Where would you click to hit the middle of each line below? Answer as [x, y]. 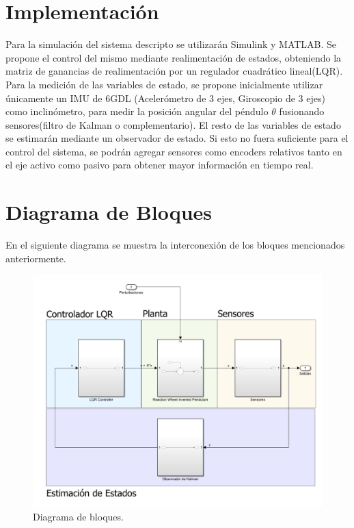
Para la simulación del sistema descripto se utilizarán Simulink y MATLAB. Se [171, 44]
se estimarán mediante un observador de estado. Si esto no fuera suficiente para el [177, 138]
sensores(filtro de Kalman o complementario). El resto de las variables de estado [173, 124]
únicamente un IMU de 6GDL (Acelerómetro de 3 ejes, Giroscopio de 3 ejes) [165, 98]
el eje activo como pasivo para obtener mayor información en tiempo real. [160, 165]
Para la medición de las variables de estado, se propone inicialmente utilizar [164, 84]
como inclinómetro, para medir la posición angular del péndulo [137, 111]
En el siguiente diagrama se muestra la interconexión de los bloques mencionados [175, 245]
